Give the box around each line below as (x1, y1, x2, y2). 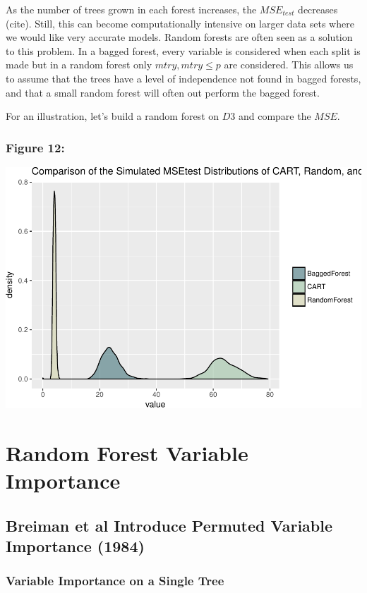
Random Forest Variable (6, 438, 248, 467)
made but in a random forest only (6, 57, 152, 72)
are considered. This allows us (224, 57, 354, 72)
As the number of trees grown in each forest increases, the (6, 2, 257, 16)
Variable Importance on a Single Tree (6, 572, 224, 589)
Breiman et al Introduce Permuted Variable (6, 514, 333, 536)
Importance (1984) (6, 534, 145, 556)
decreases (298, 2, 338, 16)
